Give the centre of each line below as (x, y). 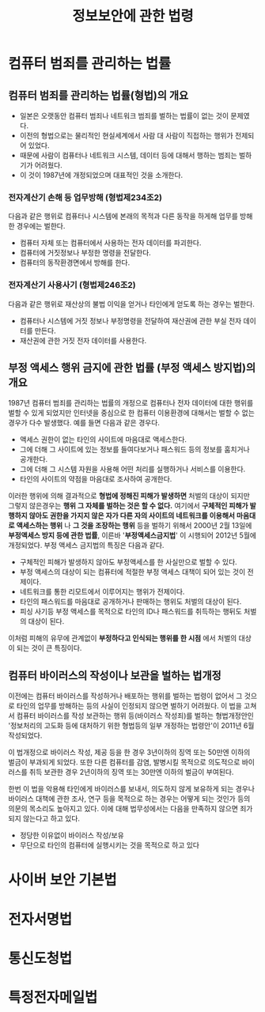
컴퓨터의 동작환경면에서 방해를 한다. (75, 262)
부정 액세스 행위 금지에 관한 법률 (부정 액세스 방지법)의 (132, 367)
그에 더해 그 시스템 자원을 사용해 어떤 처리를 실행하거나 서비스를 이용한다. (132, 469)
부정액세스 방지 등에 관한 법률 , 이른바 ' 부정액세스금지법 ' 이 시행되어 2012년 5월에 (132, 535)
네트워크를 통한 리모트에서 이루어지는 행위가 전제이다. (102, 592)
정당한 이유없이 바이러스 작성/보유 (72, 836)
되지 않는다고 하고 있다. (44, 818)
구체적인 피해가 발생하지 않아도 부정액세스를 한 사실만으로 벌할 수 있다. (128, 562)
